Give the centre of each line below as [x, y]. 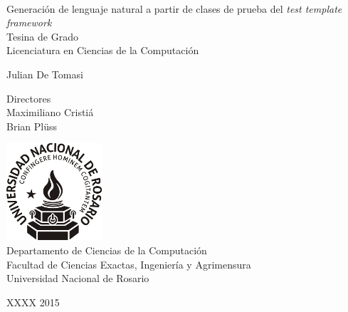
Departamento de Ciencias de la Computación [107, 250]
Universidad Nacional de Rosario [78, 278]
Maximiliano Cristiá [50, 112]
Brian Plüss [32, 126]
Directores [29, 98]
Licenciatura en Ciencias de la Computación [103, 50]
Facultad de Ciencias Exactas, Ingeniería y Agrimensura [129, 264]
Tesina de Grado [42, 36]
